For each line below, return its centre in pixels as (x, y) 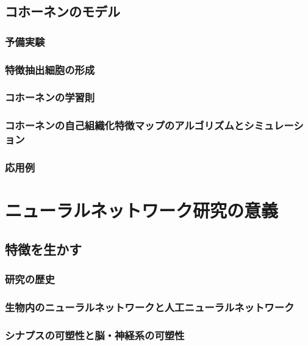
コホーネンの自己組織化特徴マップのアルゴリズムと (125, 125)
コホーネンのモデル (63, 11)
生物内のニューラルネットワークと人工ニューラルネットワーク (150, 307)
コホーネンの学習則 (50, 97)
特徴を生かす (43, 249)
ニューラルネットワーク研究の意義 (142, 210)
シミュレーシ (274, 125)
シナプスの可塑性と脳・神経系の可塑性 (95, 335)
